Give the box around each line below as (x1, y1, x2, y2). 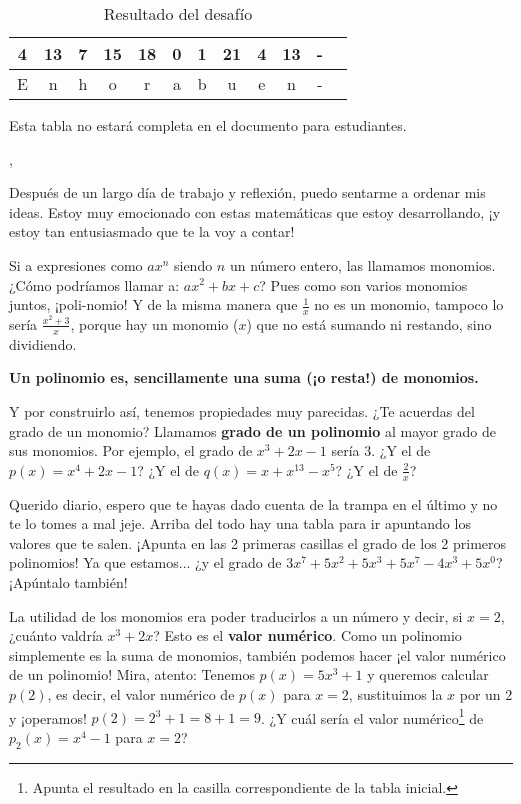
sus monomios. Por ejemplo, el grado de (9, 440, 253, 461)
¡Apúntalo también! (9, 571, 128, 592)
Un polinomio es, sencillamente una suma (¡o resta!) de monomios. (9, 367, 479, 388)
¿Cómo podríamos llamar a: (9, 274, 180, 295)
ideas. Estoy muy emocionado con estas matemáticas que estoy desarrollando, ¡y (9, 201, 501, 222)
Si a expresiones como (9, 254, 143, 275)
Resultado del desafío (103, 2, 253, 25)
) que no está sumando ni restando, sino (246, 313, 492, 334)
